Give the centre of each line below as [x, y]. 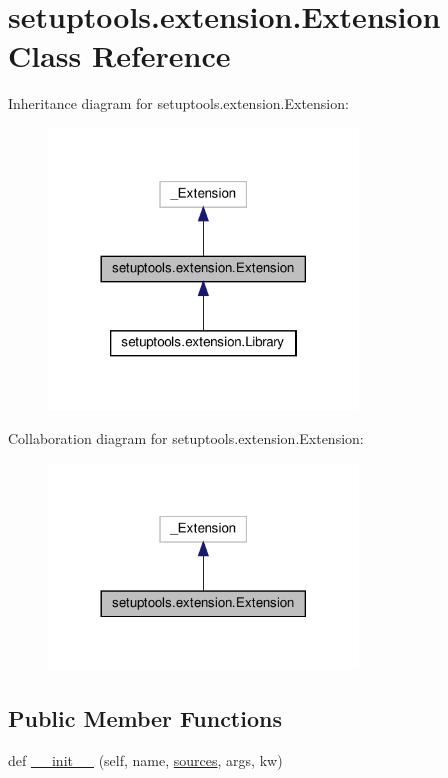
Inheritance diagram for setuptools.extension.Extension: [178, 103]
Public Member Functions [145, 718]
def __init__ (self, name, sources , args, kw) [145, 760]
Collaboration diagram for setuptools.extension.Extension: [186, 438]
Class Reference [119, 55]
